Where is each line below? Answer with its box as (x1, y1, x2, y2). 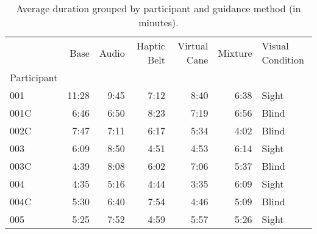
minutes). (138, 15, 179, 29)
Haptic (137, 38, 165, 53)
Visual (262, 38, 289, 53)
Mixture (218, 45, 252, 60)
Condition (262, 53, 304, 67)
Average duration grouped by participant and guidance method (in (16, 1, 301, 15)
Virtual (177, 38, 208, 53)
